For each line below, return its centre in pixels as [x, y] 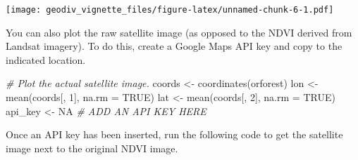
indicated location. [46, 59]
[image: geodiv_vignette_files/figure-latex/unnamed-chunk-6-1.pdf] [170, 10]
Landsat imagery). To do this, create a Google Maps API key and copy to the [174, 46]
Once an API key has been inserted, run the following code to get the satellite [174, 134]
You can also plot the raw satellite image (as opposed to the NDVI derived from [179, 32]
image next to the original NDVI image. [92, 148]
